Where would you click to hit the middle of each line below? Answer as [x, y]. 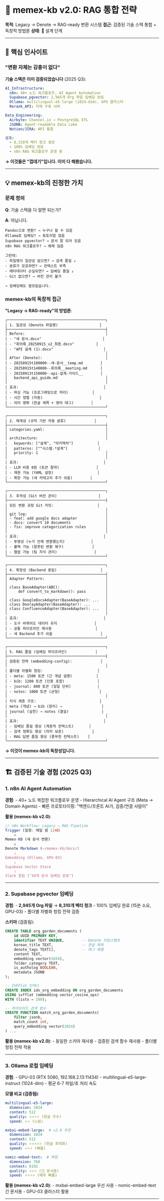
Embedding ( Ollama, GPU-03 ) [34, 858]
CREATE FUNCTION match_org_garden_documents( [52, 1013]
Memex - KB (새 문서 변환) [28, 839]
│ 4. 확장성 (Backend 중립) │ [54, 570]
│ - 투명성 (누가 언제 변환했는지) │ [49, 541]
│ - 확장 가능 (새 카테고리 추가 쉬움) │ [49, 478]
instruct [13, 1083]
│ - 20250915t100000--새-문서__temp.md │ [54, 363]
